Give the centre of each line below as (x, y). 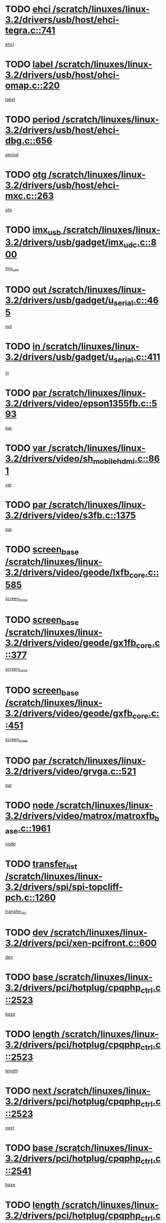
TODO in (23, 346)
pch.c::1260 (31, 898)
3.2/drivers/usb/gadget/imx (65, 242)
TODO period (33, 119)
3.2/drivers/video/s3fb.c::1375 (71, 515)
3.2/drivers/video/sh (49, 459)
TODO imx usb (33, 231)
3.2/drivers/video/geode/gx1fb (71, 643)
